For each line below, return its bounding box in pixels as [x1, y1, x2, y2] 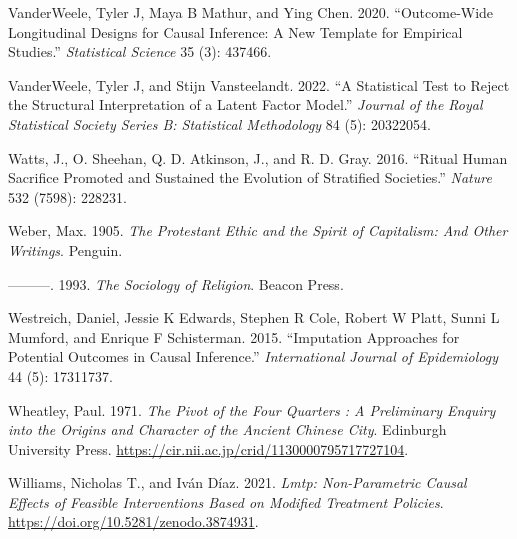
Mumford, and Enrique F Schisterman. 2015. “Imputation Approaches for [8, 326, 460, 347]
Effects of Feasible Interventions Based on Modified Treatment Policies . [8, 491, 444, 512]
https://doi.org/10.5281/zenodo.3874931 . [8, 511, 259, 532]
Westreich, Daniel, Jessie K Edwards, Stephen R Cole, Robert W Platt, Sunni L [8, 307, 500, 328]
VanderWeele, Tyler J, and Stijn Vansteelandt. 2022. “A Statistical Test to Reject [8, 74, 510, 95]
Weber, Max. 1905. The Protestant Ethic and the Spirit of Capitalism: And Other [8, 220, 508, 241]
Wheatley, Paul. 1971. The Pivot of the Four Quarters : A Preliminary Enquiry [8, 399, 496, 420]
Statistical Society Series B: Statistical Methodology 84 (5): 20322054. [8, 113, 431, 134]
